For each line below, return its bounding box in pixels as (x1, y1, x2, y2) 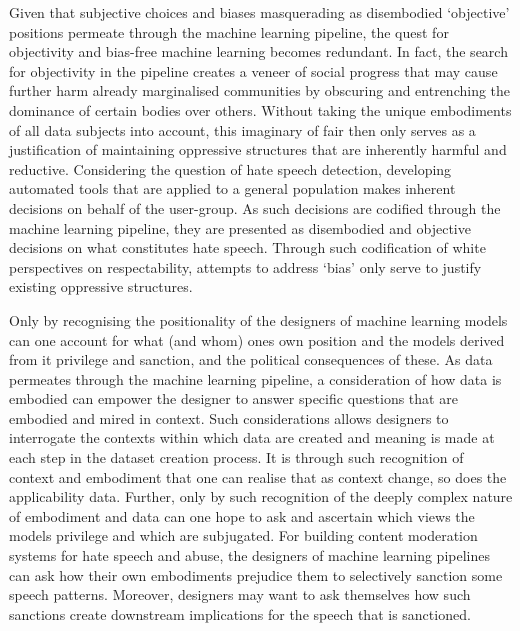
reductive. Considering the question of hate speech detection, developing (9, 158, 452, 179)
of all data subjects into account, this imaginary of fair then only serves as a (9, 119, 476, 140)
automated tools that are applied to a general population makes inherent (9, 178, 456, 199)
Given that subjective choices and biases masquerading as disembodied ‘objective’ (9, 2, 510, 22)
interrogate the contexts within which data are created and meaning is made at (9, 427, 495, 448)
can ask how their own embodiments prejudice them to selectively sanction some (9, 564, 503, 585)
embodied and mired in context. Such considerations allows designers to (9, 407, 449, 428)
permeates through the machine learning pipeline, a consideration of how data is (9, 368, 502, 389)
